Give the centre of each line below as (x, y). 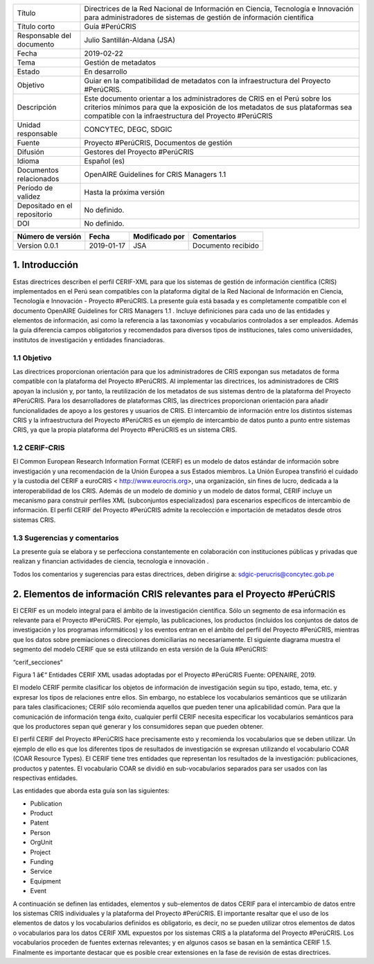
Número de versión (49, 236)
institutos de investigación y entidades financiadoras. (89, 339)
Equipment (46, 881)
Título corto (36, 26)
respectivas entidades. (45, 778)
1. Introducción (46, 265)
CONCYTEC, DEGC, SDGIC (128, 129)
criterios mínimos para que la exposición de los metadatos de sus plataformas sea (218, 107)
